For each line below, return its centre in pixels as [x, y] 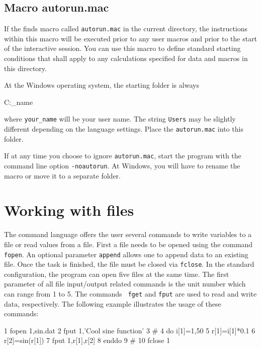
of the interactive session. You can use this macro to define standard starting [122, 48]
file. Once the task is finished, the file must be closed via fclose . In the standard [129, 264]
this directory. [25, 68]
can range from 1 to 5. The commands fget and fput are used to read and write [130, 294]
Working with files [69, 210]
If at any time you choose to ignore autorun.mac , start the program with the [123, 156]
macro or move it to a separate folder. [62, 175]
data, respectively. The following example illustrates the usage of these [113, 303]
